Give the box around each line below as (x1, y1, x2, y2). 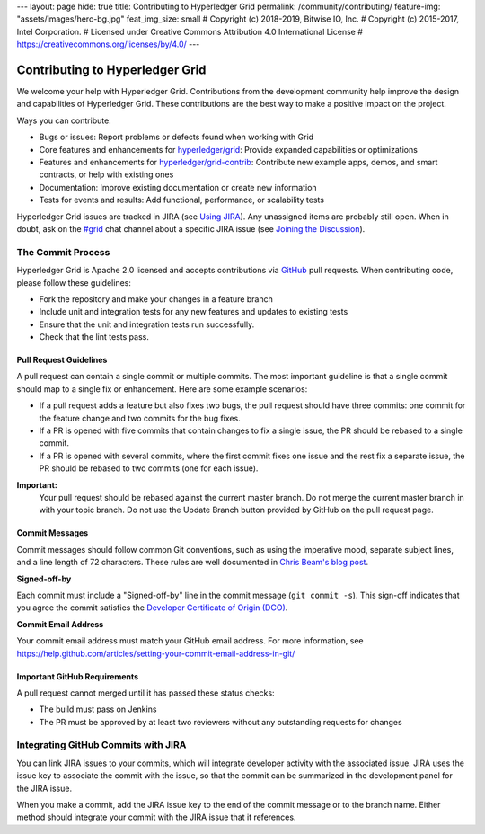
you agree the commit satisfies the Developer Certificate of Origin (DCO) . (16, 602, 288, 613)
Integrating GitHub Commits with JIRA (16, 739, 187, 751)
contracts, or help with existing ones (39, 169, 174, 180)
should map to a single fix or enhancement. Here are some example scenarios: (16, 383, 308, 395)
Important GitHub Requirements (16, 670, 139, 682)
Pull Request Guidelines (16, 355, 108, 366)
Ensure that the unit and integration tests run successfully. (39, 319, 255, 330)
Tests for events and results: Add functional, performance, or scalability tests (39, 194, 325, 206)
